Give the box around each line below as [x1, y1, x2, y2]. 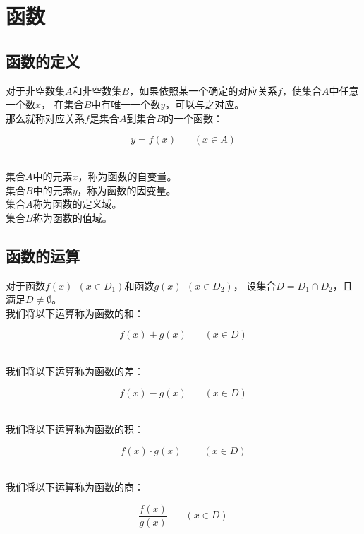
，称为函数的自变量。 [78, 168, 177, 183]
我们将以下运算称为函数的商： [6, 480, 144, 494]
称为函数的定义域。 [32, 196, 122, 211]
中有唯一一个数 [91, 97, 161, 112]
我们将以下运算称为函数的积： [6, 422, 144, 437]
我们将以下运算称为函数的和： [6, 305, 144, 320]
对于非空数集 [6, 83, 65, 97]
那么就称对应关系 [6, 110, 85, 125]
